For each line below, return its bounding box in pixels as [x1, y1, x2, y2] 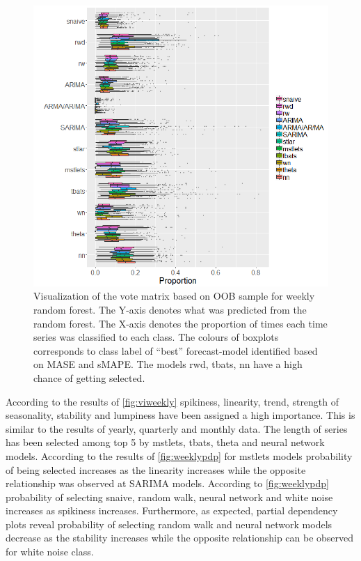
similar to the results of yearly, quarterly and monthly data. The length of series [6, 421, 348, 436]
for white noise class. [6, 544, 94, 559]
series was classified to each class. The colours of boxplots [33, 330, 279, 344]
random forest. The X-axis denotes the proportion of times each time [33, 316, 328, 330]
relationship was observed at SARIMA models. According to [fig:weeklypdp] [6, 476, 329, 491]
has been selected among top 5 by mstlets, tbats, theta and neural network [6, 435, 325, 449]
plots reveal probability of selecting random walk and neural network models [6, 516, 332, 531]
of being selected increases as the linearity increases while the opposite [6, 462, 306, 477]
